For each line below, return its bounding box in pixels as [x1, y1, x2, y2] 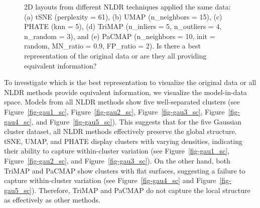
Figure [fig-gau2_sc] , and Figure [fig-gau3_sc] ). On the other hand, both [4, 155, 230, 165]
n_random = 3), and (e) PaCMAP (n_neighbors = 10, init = [24, 30, 215, 41]
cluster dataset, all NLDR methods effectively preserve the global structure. [4, 126, 237, 136]
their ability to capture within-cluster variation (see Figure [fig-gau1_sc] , [4, 145, 230, 156]
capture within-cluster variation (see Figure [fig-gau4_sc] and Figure [4, 175, 216, 185]
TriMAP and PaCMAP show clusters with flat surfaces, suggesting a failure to [4, 165, 245, 175]
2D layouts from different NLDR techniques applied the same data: [24, 1, 231, 11]
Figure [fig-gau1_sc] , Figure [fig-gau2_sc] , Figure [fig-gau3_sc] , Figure [4, 106, 225, 116]
